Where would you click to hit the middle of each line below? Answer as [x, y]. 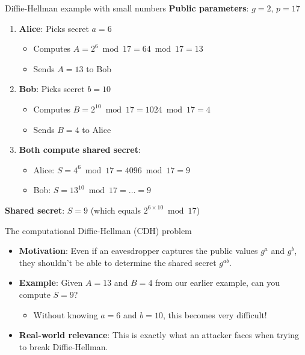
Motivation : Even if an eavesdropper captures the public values [138, 251]
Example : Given [51, 282]
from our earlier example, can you [218, 282]
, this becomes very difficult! [215, 314]
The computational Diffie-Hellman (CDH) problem [98, 230]
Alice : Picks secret [54, 28]
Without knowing [66, 314]
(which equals [116, 210]
